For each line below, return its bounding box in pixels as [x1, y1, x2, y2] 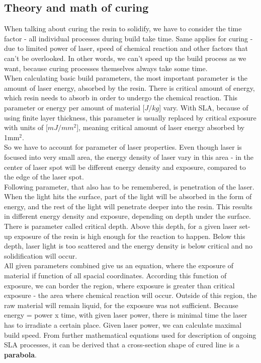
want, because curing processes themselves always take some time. [4, 63, 208, 73]
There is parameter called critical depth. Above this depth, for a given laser [4, 221, 237, 231]
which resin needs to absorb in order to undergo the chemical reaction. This [4, 92, 238, 103]
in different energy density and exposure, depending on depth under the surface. [4, 211, 251, 221]
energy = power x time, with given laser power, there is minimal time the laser [4, 310, 247, 320]
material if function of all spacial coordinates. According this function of [4, 270, 227, 281]
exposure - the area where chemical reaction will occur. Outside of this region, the [4, 290, 257, 300]
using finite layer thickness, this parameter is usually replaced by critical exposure [4, 112, 256, 123]
